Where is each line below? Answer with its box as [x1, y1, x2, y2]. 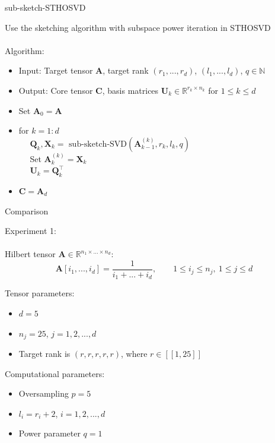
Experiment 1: [5, 224, 56, 237]
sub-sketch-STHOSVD [5, 1, 86, 13]
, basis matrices [102, 84, 159, 96]
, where [121, 347, 148, 360]
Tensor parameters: [5, 287, 75, 299]
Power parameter [18, 427, 81, 439]
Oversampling [18, 387, 69, 400]
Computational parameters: [5, 367, 105, 379]
